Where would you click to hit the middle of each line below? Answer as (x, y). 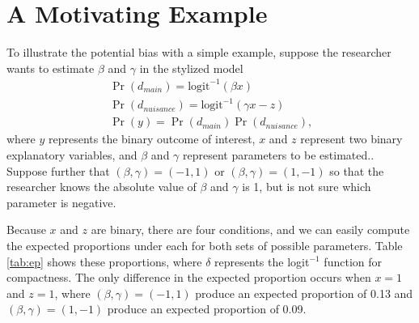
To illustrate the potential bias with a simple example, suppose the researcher (199, 52)
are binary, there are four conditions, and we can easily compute (250, 229)
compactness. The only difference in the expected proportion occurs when (189, 277)
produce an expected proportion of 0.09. (207, 309)
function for (353, 261)
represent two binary (351, 139)
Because (26, 229)
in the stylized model (191, 68)
